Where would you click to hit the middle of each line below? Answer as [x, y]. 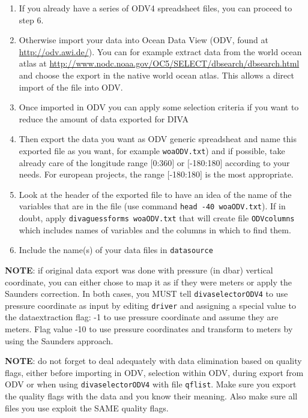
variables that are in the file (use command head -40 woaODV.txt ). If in [152, 206]
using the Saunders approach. [59, 340]
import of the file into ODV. [71, 87]
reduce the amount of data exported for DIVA [104, 118]
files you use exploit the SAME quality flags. [87, 408]
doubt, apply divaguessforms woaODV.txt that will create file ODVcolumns [157, 218]
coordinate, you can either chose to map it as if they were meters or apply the [148, 282]
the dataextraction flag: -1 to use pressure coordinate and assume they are [142, 317]
